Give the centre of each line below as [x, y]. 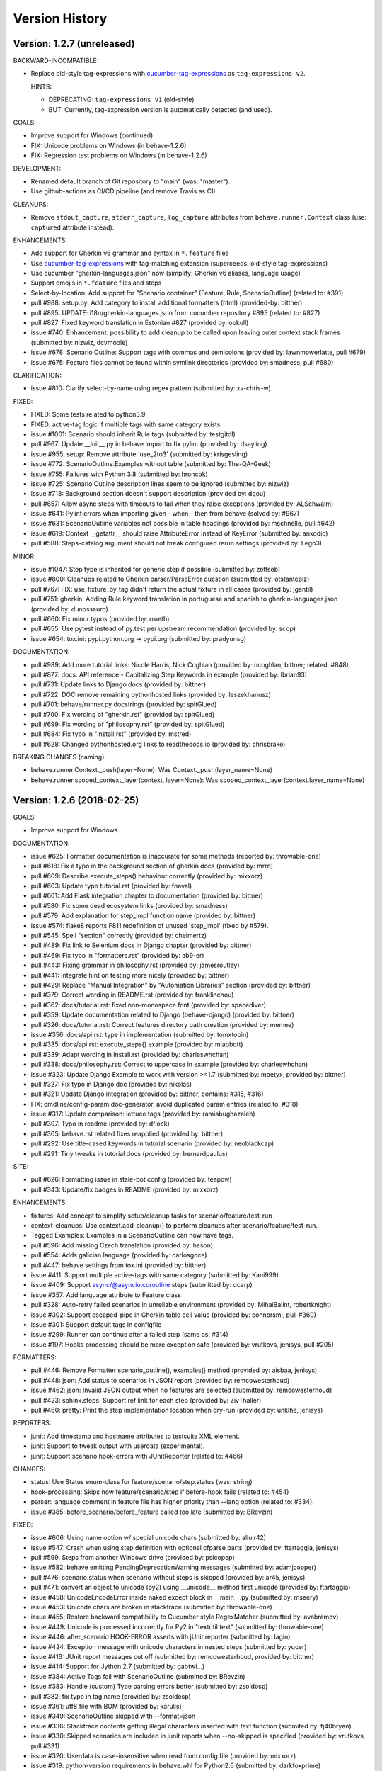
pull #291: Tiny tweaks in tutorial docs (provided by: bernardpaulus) [129, 1153]
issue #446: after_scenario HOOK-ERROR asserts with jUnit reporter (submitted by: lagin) [161, 1637]
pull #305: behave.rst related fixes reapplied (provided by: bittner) [127, 1133]
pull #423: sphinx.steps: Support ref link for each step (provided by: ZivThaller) [146, 1400]
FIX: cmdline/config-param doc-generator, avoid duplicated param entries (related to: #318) [164, 1104]
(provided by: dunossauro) [70, 609]
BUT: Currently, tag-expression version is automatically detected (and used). [160, 109]
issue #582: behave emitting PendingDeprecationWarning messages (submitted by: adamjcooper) [174, 1567]
